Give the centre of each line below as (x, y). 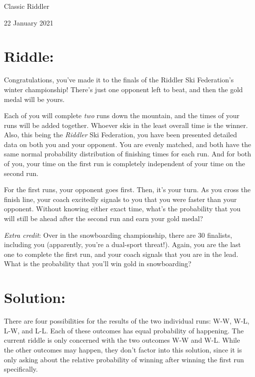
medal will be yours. (34, 99)
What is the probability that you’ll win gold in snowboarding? (98, 264)
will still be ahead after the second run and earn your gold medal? (104, 218)
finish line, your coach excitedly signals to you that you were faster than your (120, 199)
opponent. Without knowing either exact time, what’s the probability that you (122, 209)
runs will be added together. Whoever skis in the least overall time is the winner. (126, 125)
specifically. (21, 369)
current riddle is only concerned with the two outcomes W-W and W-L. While (122, 340)
